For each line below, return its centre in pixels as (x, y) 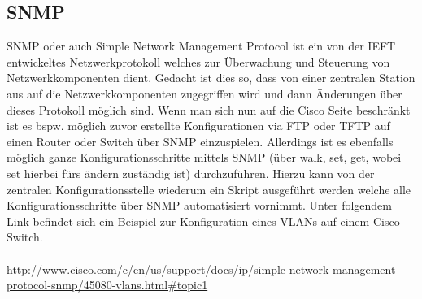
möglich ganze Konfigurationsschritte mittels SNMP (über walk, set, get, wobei (204, 157)
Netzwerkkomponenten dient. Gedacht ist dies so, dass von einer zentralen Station (211, 78)
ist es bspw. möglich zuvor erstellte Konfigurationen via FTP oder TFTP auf (198, 126)
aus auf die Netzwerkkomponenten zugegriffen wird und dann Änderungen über (204, 93)
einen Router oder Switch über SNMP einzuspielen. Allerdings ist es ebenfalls (200, 141)
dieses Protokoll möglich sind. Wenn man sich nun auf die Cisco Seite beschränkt (209, 109)
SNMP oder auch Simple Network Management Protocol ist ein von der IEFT (201, 46)
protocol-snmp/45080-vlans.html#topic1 (107, 285)
